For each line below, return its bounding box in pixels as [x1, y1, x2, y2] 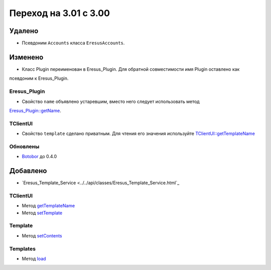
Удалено [9, 27, 39, 35]
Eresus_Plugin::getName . [9, 107, 61, 113]
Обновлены [9, 143, 40, 150]
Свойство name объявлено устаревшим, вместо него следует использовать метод [22, 98, 200, 104]
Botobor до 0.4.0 [22, 154, 57, 160]
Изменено [9, 53, 44, 61]
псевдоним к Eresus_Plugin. [9, 75, 69, 81]
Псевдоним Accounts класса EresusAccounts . [22, 40, 125, 46]
